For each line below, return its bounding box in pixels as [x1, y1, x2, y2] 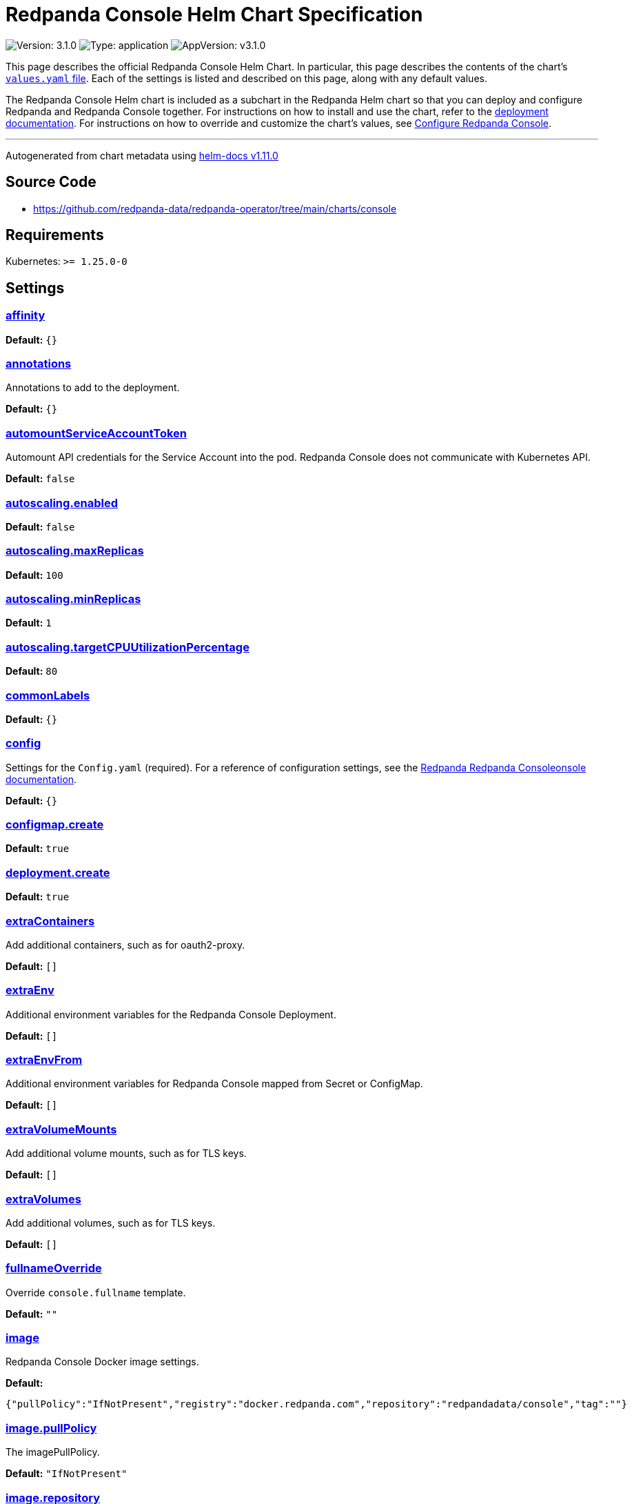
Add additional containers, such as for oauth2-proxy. [6, 938, 245, 951]
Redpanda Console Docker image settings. [6, 1356, 199, 1368]
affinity [6, 308, 45, 323]
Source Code [6, 173, 96, 191]
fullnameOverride [6, 1261, 102, 1276]
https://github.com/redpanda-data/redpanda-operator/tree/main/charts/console [33, 202, 397, 215]
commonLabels [6, 688, 90, 702]
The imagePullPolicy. [6, 1446, 100, 1458]
